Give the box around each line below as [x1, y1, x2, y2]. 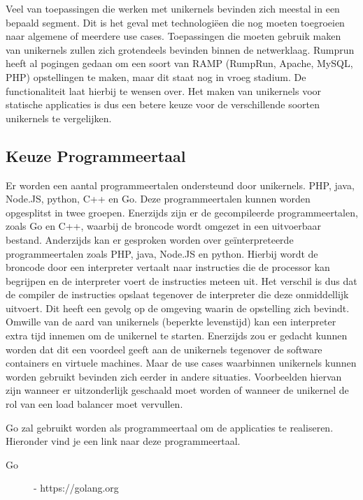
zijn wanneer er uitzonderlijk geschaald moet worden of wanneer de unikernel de [6, 383, 349, 397]
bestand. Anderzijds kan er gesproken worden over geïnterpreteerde [6, 232, 294, 247]
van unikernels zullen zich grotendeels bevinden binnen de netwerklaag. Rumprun [6, 42, 355, 57]
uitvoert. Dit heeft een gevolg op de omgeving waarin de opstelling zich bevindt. [6, 300, 350, 315]
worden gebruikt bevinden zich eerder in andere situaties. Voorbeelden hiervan [6, 369, 342, 383]
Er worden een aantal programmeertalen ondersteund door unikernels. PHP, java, [6, 177, 355, 192]
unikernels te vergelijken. [6, 110, 112, 125]
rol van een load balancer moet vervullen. [6, 397, 183, 411]
